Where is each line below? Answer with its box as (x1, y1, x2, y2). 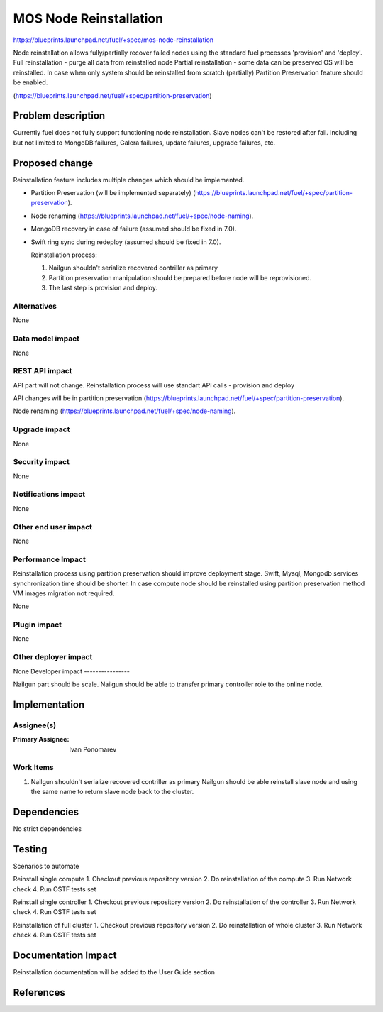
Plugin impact (13, 620, 62, 629)
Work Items (13, 763, 54, 773)
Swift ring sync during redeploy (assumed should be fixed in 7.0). (30, 238, 221, 246)
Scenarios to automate (13, 862, 79, 870)
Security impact (13, 457, 70, 467)
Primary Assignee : (13, 735, 70, 744)
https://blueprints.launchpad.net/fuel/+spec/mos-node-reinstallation (13, 35, 214, 44)
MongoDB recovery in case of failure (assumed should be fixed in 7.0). (30, 224, 237, 233)
